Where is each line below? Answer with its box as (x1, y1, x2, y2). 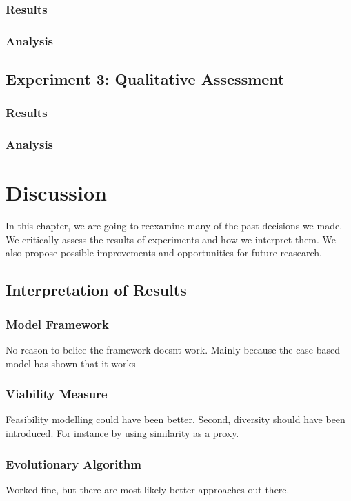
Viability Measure (6, 385, 108, 402)
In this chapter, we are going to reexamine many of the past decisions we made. (6, 218, 343, 233)
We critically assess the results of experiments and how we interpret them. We (6, 232, 337, 246)
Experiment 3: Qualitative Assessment (6, 68, 285, 90)
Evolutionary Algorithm (6, 455, 141, 472)
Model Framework (6, 315, 109, 332)
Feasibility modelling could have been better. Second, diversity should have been (6, 412, 345, 427)
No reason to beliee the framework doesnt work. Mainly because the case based (6, 342, 341, 357)
